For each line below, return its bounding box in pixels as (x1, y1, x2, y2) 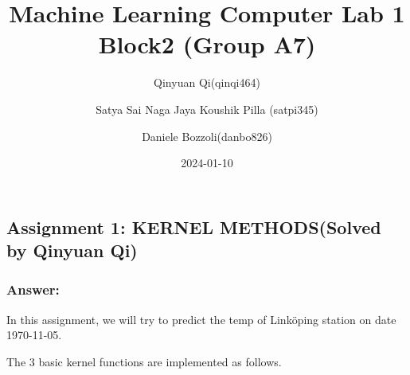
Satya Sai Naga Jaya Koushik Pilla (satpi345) (96, 100, 318, 117)
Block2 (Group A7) (98, 28, 316, 61)
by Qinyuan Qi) (6, 238, 138, 263)
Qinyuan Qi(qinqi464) (154, 74, 260, 91)
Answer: (6, 279, 60, 299)
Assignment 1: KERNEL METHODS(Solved (6, 214, 381, 239)
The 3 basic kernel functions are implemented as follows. (6, 353, 282, 369)
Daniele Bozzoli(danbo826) (142, 127, 272, 144)
